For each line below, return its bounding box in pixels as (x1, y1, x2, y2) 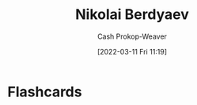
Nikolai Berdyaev (75, 6, 189, 24)
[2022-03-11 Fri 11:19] (97, 47, 168, 56)
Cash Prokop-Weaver (97, 32, 168, 41)
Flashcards (7, 83, 82, 100)
